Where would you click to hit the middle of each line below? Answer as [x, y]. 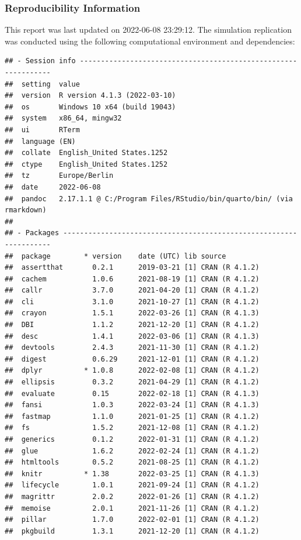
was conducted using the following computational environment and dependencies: [150, 41]
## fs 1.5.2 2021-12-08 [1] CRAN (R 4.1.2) [132, 428]
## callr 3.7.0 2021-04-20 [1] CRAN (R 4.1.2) [132, 290]
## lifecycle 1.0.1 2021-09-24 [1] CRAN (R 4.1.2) [132, 485]
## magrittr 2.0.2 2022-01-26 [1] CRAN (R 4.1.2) [132, 496]
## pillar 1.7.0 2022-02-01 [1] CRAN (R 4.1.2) [132, 520]
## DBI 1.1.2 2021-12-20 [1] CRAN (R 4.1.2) [132, 325]
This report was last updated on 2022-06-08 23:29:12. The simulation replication [148, 30]
